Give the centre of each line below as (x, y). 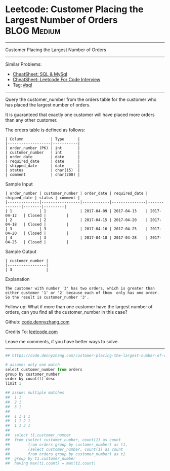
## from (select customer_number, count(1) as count (63, 440)
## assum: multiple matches (35, 393)
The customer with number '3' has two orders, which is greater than (80, 288)
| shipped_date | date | (43, 166)
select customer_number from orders (44, 369)
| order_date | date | (43, 157)
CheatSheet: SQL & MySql (40, 74)
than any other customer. (31, 120)
